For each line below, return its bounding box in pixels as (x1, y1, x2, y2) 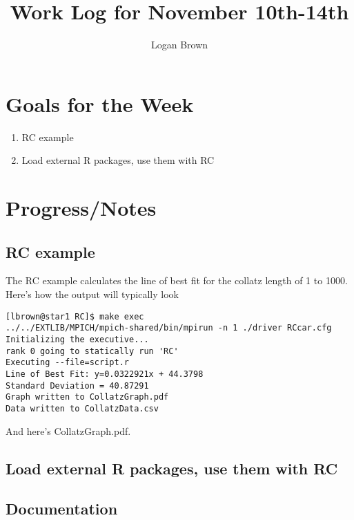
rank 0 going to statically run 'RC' (6, 346, 179, 356)
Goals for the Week (6, 89, 194, 118)
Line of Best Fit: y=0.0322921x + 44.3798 (6, 369, 204, 379)
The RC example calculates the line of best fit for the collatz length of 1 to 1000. (6, 273, 348, 288)
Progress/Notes (6, 194, 157, 222)
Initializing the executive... (6, 334, 149, 344)
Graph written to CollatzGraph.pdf (6, 392, 169, 402)
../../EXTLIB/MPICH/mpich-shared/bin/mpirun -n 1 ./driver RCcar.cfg (6, 323, 332, 333)
